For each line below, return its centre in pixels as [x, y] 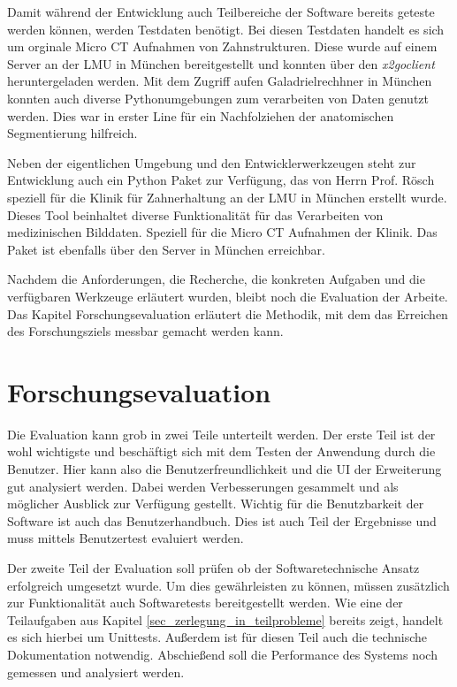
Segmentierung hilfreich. [72, 133]
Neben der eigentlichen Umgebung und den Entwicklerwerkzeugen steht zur [212, 162]
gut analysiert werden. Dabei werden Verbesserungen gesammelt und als [203, 486]
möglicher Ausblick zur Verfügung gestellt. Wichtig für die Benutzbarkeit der [216, 504]
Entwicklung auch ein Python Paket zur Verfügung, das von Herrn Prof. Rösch [221, 180]
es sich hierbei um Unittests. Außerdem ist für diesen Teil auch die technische [217, 637]
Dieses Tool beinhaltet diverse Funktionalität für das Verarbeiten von [195, 214]
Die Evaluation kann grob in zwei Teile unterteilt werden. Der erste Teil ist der [221, 434]
